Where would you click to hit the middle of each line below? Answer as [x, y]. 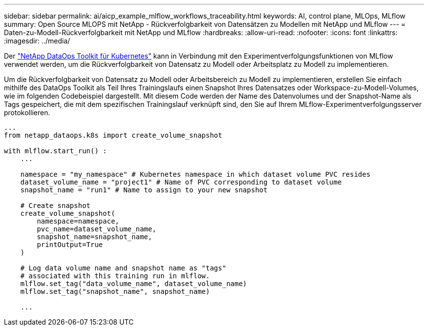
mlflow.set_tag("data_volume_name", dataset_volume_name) [134, 284]
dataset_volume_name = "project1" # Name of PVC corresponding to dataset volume [181, 182]
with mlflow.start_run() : [55, 151]
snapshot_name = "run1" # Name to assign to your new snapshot [144, 190]
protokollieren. [27, 113]
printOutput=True [70, 245]
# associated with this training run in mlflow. [115, 276]
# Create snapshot [55, 206]
